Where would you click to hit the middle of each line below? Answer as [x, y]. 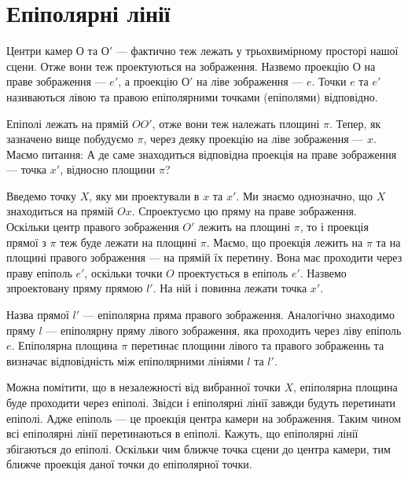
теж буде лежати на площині [129, 242]
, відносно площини [108, 169]
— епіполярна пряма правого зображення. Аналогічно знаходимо [239, 315]
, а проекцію [148, 81]
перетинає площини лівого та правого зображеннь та [257, 345]
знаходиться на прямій [60, 211]
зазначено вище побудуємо [70, 139]
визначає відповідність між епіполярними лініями [125, 360]
